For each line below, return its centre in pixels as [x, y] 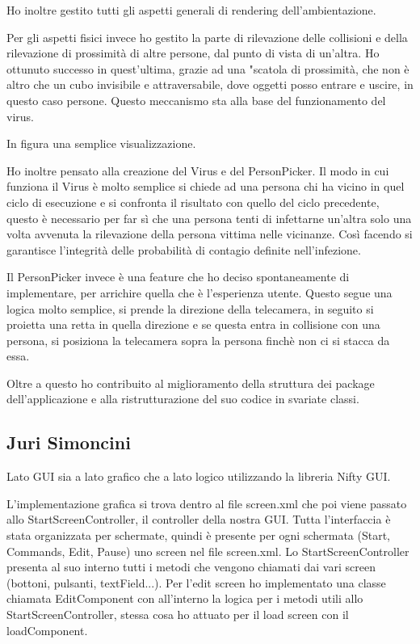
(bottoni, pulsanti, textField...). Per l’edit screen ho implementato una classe [196, 582]
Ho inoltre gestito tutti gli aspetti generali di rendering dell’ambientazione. [191, 10]
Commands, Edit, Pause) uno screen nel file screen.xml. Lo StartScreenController [208, 551]
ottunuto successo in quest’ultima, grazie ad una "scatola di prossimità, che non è [208, 68]
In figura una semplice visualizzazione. [101, 143]
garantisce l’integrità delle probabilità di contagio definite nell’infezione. [184, 249]
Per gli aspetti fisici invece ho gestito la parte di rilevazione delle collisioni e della [207, 37]
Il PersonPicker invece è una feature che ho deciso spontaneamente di [178, 277]
